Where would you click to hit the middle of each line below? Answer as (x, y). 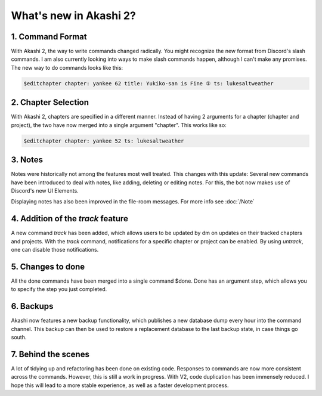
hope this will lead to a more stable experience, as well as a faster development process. (120, 385)
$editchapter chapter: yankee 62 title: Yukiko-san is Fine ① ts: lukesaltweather (148, 83)
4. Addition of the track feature (69, 219)
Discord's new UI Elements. (45, 190)
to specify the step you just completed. (59, 289)
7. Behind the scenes (50, 354)
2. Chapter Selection (50, 102)
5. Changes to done (48, 266)
